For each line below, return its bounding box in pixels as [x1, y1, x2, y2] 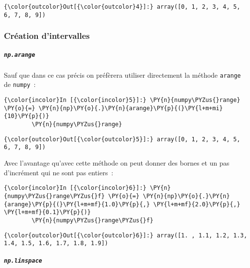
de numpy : [4, 79, 36, 89]
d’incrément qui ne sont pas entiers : [4, 167, 114, 177]
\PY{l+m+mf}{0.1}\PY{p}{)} [4, 209, 91, 216]
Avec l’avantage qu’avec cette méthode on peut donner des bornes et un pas [4, 158, 230, 168]
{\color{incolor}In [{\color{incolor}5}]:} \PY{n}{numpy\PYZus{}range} [4, 97, 240, 104]
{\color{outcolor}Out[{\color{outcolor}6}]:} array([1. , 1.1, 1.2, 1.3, [4, 232, 248, 239]
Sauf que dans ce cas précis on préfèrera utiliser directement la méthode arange [4, 69, 241, 80]
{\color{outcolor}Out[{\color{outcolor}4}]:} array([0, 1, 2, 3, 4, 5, [4, 3, 240, 10]
